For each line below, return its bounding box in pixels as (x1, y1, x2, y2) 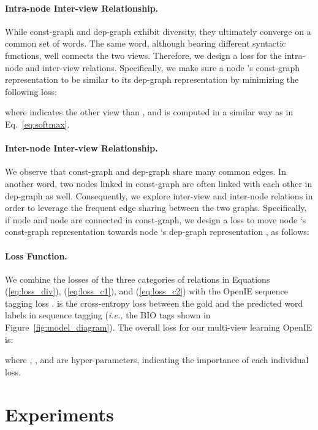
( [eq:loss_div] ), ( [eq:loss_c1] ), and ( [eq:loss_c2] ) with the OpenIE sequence (5, 285, 289, 298)
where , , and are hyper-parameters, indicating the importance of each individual (5, 353, 309, 366)
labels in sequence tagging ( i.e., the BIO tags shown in (5, 309, 211, 321)
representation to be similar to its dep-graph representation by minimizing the (5, 73, 299, 86)
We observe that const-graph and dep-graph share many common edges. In (5, 165, 286, 178)
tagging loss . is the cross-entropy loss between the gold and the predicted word (5, 296, 303, 309)
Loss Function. (5, 249, 67, 262)
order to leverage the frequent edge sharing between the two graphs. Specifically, (5, 201, 307, 214)
